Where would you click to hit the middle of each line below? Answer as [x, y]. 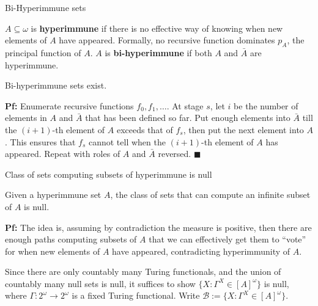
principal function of [43, 52]
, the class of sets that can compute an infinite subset [210, 195]
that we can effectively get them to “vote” [227, 239]
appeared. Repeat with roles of [63, 154]
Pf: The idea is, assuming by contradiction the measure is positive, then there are [158, 227]
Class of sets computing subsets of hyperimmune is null [109, 174]
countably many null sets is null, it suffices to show [100, 283]
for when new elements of [53, 251]
